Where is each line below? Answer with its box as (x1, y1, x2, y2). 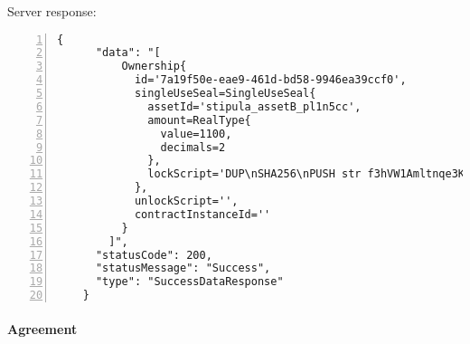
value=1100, (160, 127, 232, 140)
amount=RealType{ (147, 113, 251, 127)
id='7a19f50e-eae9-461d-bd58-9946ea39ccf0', (134, 73, 407, 87)
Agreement (7, 319, 78, 338)
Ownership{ (121, 60, 187, 73)
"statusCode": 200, (95, 248, 212, 262)
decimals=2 (160, 140, 226, 154)
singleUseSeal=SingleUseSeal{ (134, 87, 316, 100)
